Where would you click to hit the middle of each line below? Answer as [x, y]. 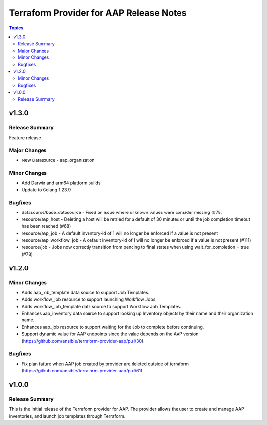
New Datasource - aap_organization [58, 160]
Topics [16, 28]
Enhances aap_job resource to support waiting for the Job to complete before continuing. [113, 327]
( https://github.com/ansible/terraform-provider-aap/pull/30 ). [83, 341]
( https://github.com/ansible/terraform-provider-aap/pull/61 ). [83, 371]
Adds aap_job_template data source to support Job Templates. [86, 292]
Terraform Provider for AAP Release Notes [98, 13]
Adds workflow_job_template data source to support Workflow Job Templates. [101, 306]
